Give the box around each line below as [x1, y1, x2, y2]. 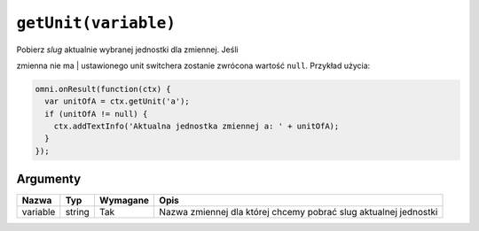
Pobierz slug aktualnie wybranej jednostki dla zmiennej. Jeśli [16, 44, 239, 55]
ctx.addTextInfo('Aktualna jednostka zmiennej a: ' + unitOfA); [53, 121, 340, 132]
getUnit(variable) [16, 13, 177, 33]
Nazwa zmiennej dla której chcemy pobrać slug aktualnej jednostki [159, 206, 438, 219]
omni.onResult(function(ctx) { [35, 84, 172, 94]
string [65, 206, 90, 219]
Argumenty [16, 172, 82, 187]
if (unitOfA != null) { [44, 109, 148, 119]
